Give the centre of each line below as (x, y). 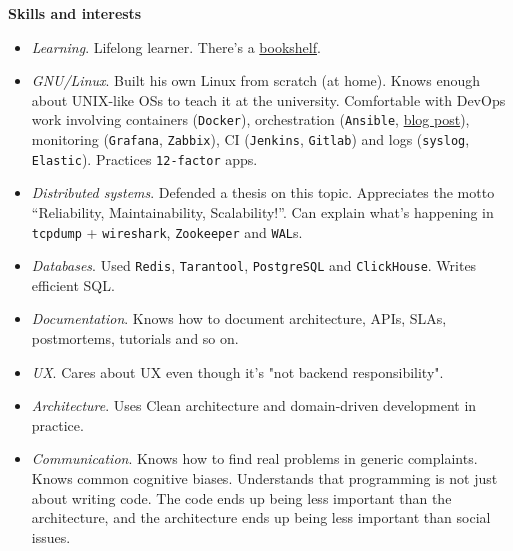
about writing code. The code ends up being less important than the (241, 497)
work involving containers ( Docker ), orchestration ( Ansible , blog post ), (250, 119)
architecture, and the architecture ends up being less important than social (261, 517)
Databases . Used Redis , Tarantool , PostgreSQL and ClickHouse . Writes (254, 265)
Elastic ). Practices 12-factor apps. (144, 158)
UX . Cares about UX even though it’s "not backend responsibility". (237, 371)
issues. (51, 536)
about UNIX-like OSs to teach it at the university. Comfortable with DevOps (268, 99)
